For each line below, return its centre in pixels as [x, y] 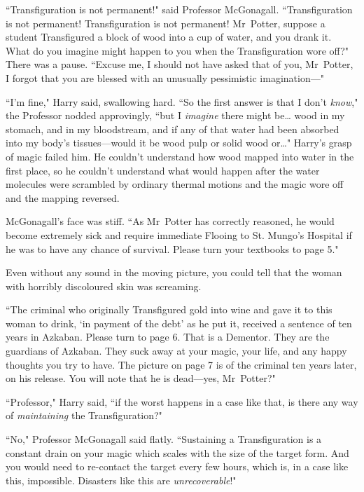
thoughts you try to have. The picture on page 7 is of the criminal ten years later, [181, 364]
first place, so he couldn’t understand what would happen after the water [163, 170]
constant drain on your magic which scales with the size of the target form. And [177, 452]
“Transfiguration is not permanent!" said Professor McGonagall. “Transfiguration [179, 9]
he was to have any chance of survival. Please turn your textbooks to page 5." [172, 248]
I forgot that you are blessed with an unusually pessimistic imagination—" [165, 77]
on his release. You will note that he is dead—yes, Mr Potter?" [141, 378]
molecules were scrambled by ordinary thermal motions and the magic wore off [175, 184]
